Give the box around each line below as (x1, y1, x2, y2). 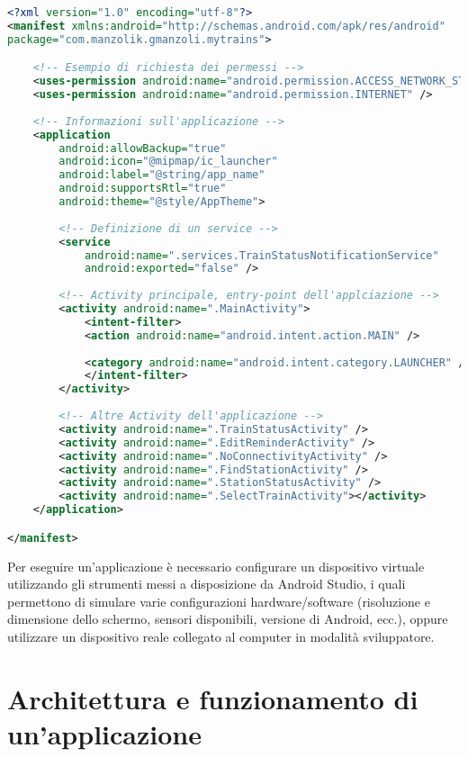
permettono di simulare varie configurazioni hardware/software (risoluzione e (7, 591, 430, 610)
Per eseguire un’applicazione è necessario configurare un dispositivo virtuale (7, 556, 425, 575)
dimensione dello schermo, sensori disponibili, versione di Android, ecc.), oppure (7, 609, 448, 628)
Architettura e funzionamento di (7, 680, 418, 716)
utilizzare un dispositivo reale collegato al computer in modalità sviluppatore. (7, 626, 435, 645)
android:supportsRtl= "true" (58, 182, 227, 195)
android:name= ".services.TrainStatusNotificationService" (84, 248, 439, 262)
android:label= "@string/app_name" (58, 168, 265, 182)
